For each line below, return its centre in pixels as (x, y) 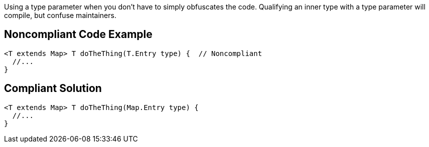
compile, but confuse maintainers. (60, 15)
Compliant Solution (53, 88)
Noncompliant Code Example (78, 34)
